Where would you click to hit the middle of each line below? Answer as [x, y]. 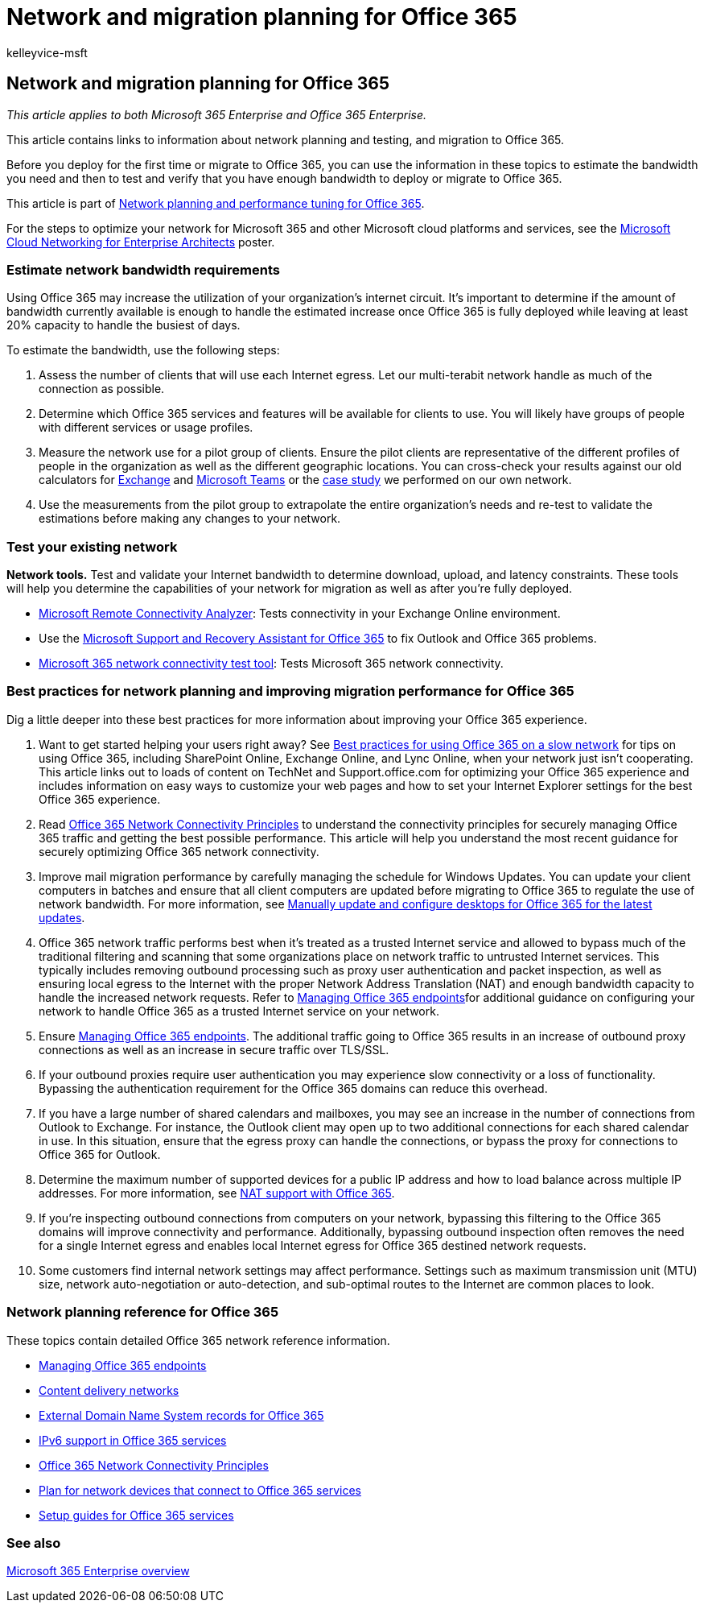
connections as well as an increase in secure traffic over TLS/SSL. [214, 1049]
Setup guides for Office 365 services [136, 1515]
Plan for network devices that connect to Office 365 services [200, 1490]
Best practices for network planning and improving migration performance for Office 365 [290, 691]
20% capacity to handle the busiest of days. [124, 325]
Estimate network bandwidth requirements [143, 269]
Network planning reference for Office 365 [143, 1312]
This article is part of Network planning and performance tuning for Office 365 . [216, 203]
